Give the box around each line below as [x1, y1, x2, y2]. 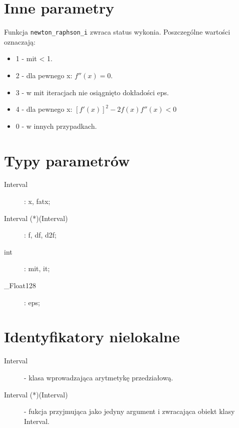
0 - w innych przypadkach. [15, 120, 97, 131]
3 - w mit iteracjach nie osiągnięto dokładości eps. [15, 87, 169, 97]
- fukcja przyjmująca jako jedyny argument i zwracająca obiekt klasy [24, 406, 235, 416]
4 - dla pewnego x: [15, 104, 72, 114]
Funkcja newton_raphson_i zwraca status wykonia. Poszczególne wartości [4, 27, 230, 37]
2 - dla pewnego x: [15, 70, 72, 80]
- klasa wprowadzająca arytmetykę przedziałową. [24, 372, 173, 382]
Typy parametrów [4, 150, 130, 170]
